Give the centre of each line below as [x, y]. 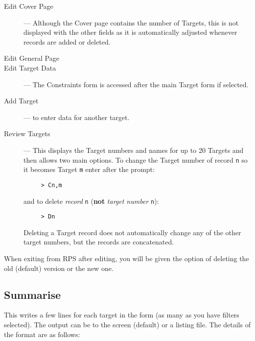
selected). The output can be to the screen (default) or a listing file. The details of [127, 324]
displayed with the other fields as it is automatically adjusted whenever [130, 32]
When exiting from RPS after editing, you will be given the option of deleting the [127, 258]
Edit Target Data [30, 67]
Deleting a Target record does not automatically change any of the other [132, 232]
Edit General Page [32, 58]
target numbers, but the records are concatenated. [99, 242]
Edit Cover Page [29, 6]
